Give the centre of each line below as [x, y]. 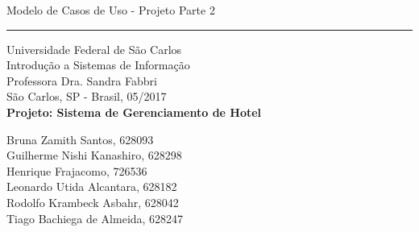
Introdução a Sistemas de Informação [98, 65]
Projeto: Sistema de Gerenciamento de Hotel [134, 112]
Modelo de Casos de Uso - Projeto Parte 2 [111, 10]
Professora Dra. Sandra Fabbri [82, 80]
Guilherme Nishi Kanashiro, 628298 [94, 155]
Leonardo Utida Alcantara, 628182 [92, 186]
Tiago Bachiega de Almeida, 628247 [95, 218]
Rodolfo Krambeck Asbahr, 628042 [93, 202]
